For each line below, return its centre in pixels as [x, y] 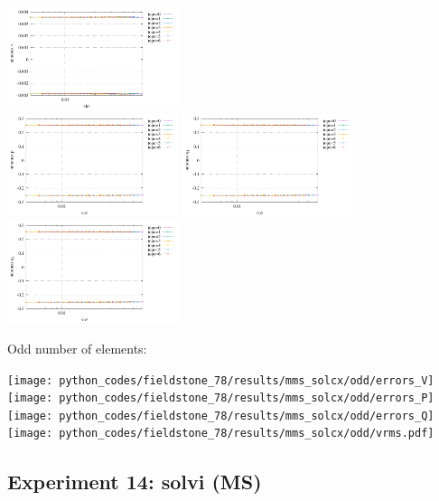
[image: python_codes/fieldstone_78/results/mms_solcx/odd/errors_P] [221, 398]
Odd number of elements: [77, 348]
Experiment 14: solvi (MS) [135, 481]
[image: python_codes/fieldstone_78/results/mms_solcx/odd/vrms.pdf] [221, 434]
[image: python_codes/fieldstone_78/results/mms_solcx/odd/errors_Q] [221, 416]
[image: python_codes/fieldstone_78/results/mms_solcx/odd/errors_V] [221, 380]
